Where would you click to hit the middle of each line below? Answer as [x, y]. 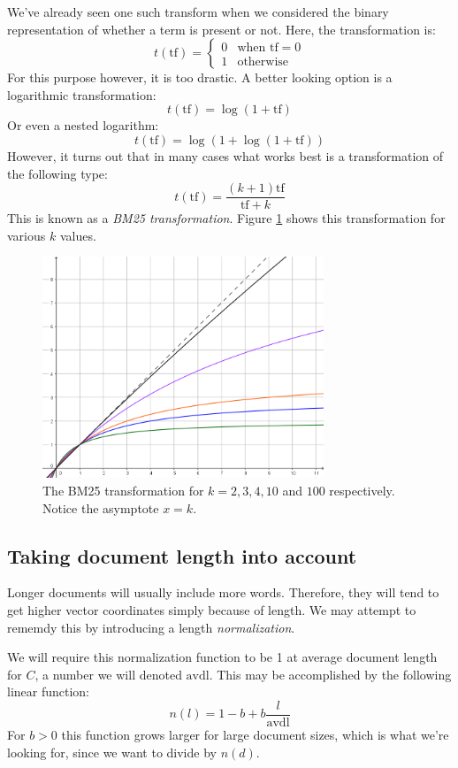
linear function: [49, 691]
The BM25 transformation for [123, 491]
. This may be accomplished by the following [330, 674]
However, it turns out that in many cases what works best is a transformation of [225, 155]
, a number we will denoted [108, 674]
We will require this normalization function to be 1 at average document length [222, 657]
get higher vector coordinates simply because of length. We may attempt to [212, 610]
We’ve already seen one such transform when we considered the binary [198, 12]
